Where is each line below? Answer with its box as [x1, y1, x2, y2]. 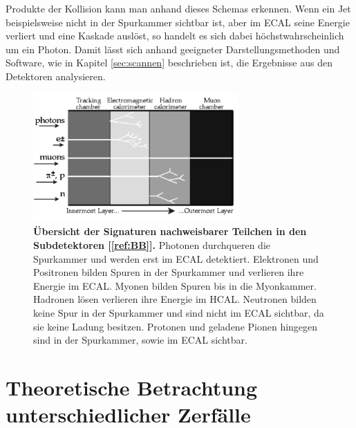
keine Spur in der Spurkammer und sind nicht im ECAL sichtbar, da [33, 305, 324, 319]
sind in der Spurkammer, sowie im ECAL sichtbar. [33, 333, 247, 347]
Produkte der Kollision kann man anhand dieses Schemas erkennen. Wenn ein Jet [6, 1, 351, 15]
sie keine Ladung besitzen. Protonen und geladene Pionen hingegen [33, 319, 318, 333]
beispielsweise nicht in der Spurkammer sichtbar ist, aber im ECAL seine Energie [6, 15, 350, 29]
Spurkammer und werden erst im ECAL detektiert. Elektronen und [33, 251, 319, 266]
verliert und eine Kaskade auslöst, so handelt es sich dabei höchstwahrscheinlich [6, 28, 344, 43]
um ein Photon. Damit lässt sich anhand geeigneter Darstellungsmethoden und [6, 41, 340, 56]
